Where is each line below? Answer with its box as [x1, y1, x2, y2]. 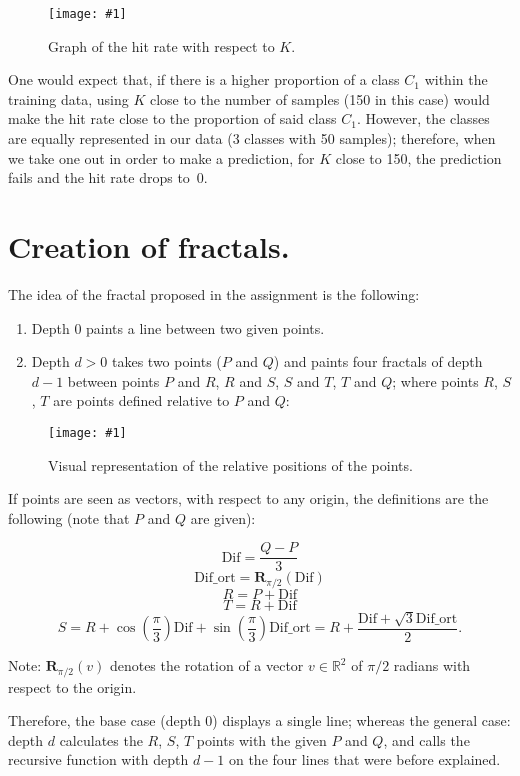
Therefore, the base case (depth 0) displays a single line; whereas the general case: [8, 710, 511, 731]
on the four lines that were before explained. [228, 749, 501, 770]
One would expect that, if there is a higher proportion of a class [8, 69, 400, 90]
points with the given [196, 729, 327, 750]
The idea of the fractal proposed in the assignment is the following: [8, 283, 420, 304]
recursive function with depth [8, 749, 189, 770]
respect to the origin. [8, 676, 137, 697]
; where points [392, 370, 479, 391]
